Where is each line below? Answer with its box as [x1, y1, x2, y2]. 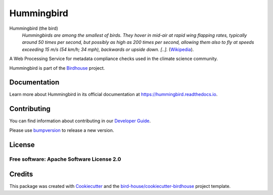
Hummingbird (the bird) [9, 25, 58, 31]
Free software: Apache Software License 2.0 [9, 156, 121, 163]
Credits [9, 170, 33, 179]
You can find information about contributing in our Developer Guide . [9, 118, 151, 124]
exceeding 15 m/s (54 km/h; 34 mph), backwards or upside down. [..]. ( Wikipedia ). [22, 46, 194, 53]
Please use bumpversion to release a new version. [9, 127, 114, 133]
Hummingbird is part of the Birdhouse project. [9, 65, 105, 71]
